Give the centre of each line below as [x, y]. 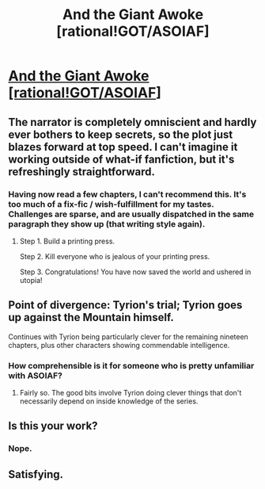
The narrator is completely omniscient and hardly [132, 122]
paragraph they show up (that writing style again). [107, 223]
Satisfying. [36, 474]
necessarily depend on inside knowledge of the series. [109, 401]
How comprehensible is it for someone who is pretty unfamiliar [131, 365]
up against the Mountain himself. [91, 317]
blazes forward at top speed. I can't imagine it [123, 147]
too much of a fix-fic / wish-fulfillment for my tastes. [111, 204]
